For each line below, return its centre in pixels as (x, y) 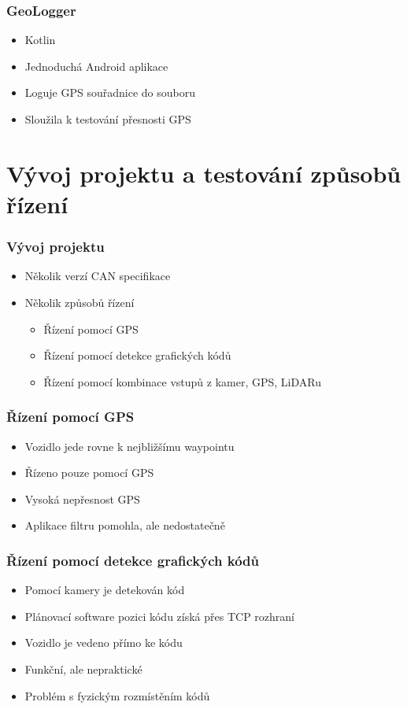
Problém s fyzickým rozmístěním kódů (117, 695)
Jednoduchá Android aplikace (96, 66)
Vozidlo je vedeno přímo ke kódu (104, 643)
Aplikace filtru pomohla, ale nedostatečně (125, 525)
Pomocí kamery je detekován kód (105, 590)
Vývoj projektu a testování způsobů (204, 173)
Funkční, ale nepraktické (83, 668)
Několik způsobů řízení (80, 302)
